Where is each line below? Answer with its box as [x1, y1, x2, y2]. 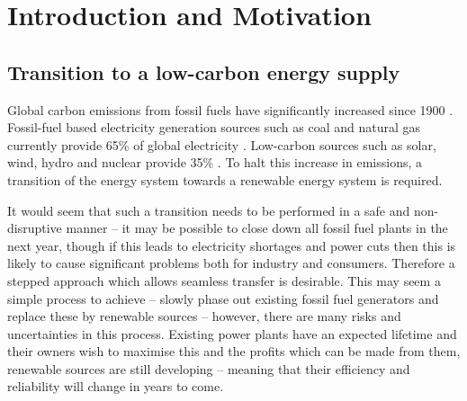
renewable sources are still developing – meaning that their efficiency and [7, 359, 410, 378]
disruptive [7, 218, 62, 237]
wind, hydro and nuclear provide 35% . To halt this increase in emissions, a [7, 153, 422, 172]
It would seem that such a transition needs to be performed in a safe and [7, 200, 410, 219]
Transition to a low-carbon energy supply [7, 58, 400, 85]
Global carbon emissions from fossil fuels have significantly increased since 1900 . [7, 100, 454, 119]
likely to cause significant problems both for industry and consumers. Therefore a [7, 254, 455, 272]
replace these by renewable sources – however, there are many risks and [7, 307, 401, 325]
